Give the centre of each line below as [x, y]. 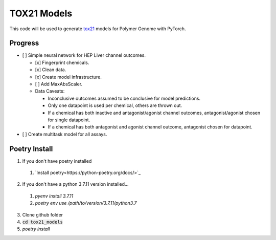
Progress [24, 43]
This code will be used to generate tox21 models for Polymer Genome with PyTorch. [98, 29]
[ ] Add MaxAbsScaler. [59, 84]
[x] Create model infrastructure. [68, 77]
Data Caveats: [50, 91]
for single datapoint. [69, 120]
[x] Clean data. [51, 70]
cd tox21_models [43, 222]
